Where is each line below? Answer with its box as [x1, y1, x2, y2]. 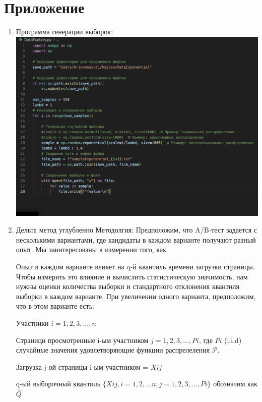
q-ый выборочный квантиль [16, 378, 101, 389]
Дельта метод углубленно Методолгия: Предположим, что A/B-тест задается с [16, 224, 257, 235]
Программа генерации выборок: [16, 26, 113, 37]
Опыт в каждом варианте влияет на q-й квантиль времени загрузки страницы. [16, 261, 255, 272]
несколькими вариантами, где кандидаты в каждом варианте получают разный [16, 234, 256, 245]
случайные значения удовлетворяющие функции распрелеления [16, 344, 210, 355]
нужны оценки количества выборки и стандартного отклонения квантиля [16, 281, 239, 292]
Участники [16, 318, 49, 328]
